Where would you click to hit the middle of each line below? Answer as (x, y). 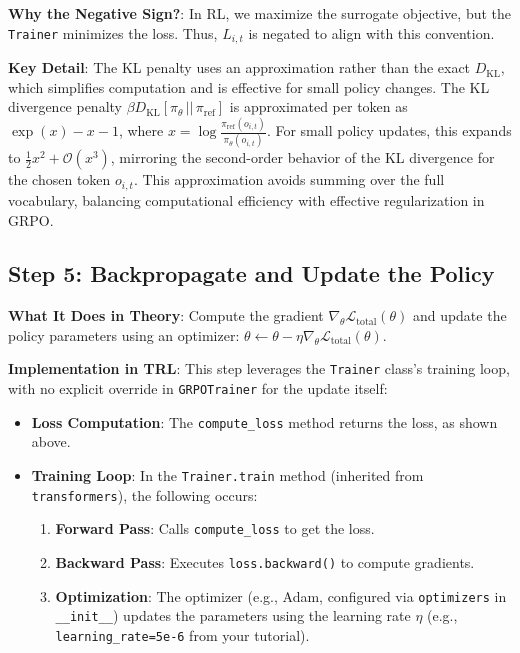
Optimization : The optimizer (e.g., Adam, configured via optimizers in (281, 595)
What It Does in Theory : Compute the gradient (166, 315)
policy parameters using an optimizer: (124, 334)
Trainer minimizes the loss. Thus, (113, 32)
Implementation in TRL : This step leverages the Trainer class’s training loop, (259, 368)
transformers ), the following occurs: (144, 494)
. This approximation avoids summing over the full (289, 179)
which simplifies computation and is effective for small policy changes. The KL (249, 86)
